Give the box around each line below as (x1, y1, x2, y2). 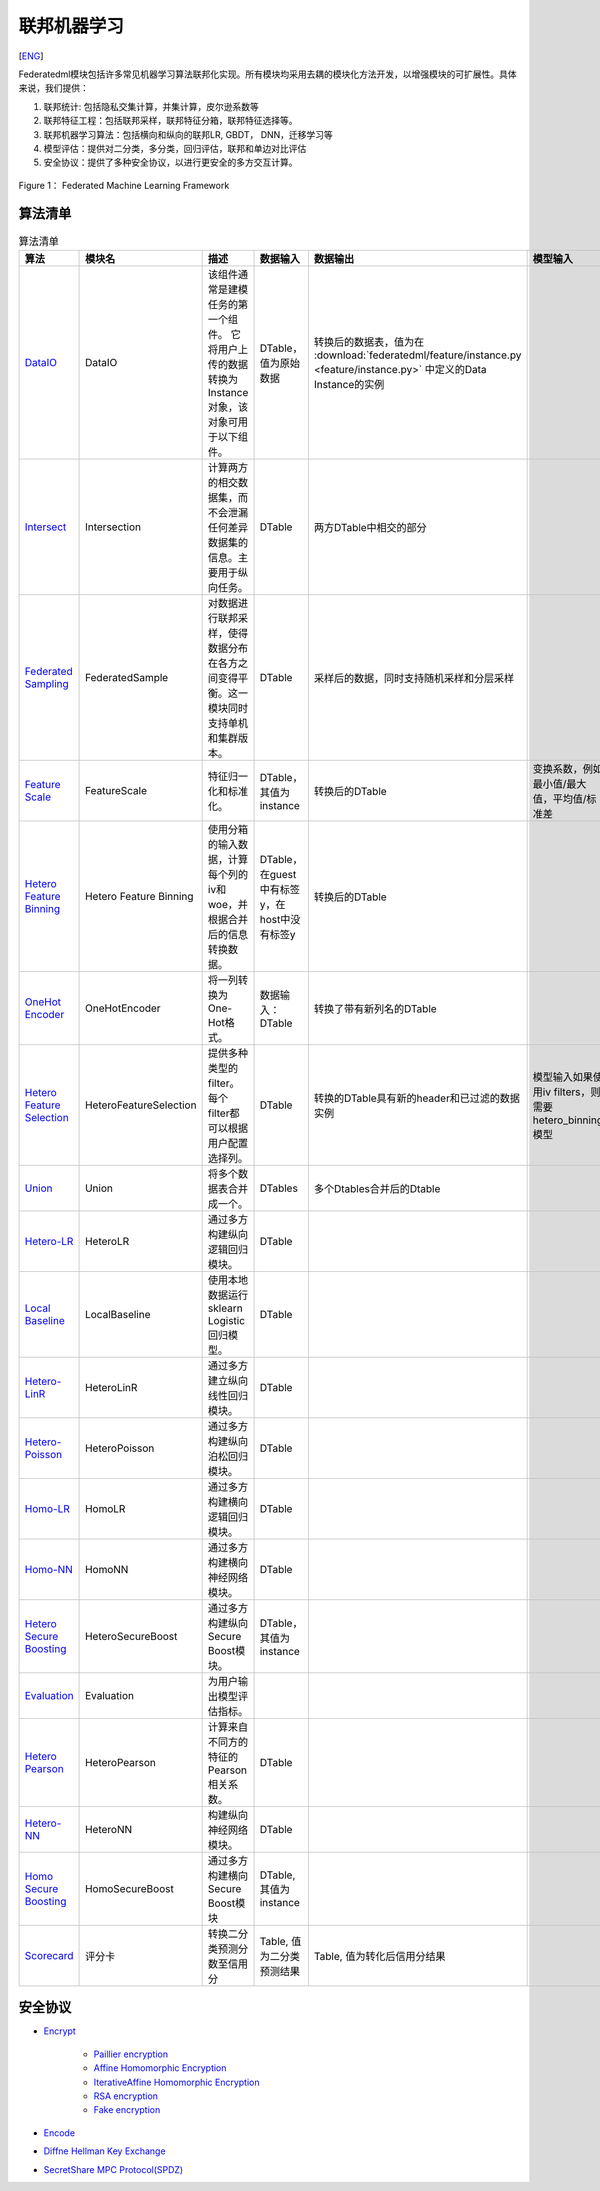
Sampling (24, 676, 69, 690)
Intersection (85, 520, 142, 534)
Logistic (207, 1313, 245, 1327)
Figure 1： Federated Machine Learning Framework (18, 179, 230, 191)
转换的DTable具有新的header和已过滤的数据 (313, 1091, 520, 1105)
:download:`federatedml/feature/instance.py (313, 348, 522, 362)
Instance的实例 (313, 377, 385, 391)
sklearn (207, 1301, 244, 1315)
